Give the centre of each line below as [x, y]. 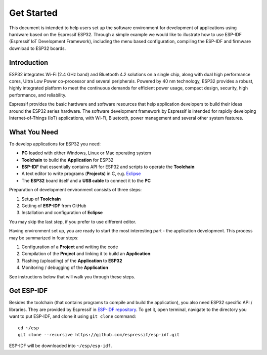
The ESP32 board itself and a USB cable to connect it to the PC [86, 180]
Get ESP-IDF [28, 291]
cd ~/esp [28, 328]
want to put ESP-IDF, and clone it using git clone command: [72, 316]
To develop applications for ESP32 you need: [55, 144]
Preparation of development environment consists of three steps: [75, 190]
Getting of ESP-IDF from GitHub [54, 206]
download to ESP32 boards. [38, 48]
